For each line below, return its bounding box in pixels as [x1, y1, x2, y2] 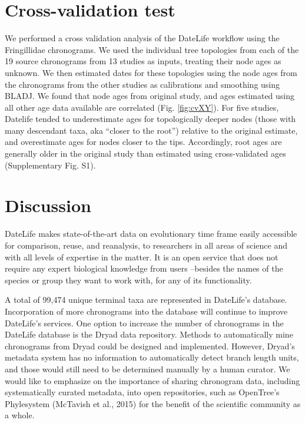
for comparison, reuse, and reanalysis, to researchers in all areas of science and [5, 239, 288, 251]
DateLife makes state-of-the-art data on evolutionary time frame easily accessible [5, 227, 297, 240]
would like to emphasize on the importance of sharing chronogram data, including [5, 374, 300, 386]
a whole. [5, 409, 35, 421]
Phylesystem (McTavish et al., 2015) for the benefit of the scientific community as [5, 397, 301, 409]
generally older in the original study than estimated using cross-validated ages [5, 147, 286, 160]
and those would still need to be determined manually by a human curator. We [5, 362, 290, 375]
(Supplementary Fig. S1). [5, 158, 96, 171]
